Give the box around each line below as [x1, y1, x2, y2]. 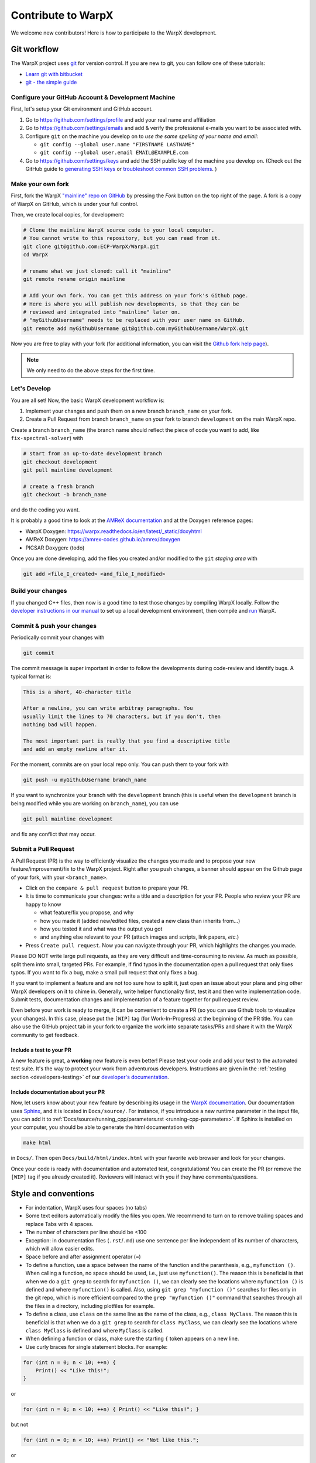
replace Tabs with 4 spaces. [25, 1220, 94, 1227]
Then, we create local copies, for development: [11, 211, 125, 218]
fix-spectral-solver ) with [11, 435, 83, 442]
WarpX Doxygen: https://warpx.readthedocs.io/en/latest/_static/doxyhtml [25, 527, 202, 535]
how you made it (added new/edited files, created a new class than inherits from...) [40, 917, 241, 924]
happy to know [25, 901, 61, 908]
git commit [23, 650, 54, 657]
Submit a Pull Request [11, 845, 75, 853]
